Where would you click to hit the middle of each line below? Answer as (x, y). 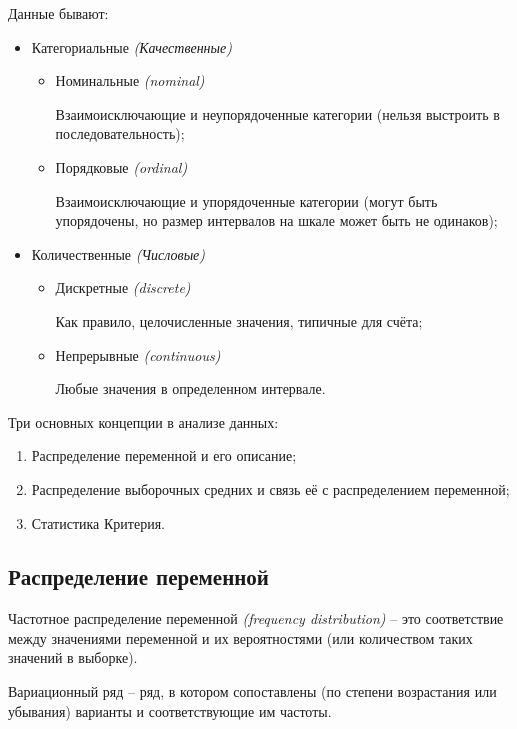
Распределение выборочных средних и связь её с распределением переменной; (270, 488)
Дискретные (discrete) (123, 287)
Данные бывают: (58, 13)
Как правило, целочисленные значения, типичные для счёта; (239, 320)
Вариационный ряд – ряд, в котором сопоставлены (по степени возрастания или (252, 691)
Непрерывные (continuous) (138, 354)
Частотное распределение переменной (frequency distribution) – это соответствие (256, 618)
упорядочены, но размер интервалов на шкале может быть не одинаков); (276, 220)
